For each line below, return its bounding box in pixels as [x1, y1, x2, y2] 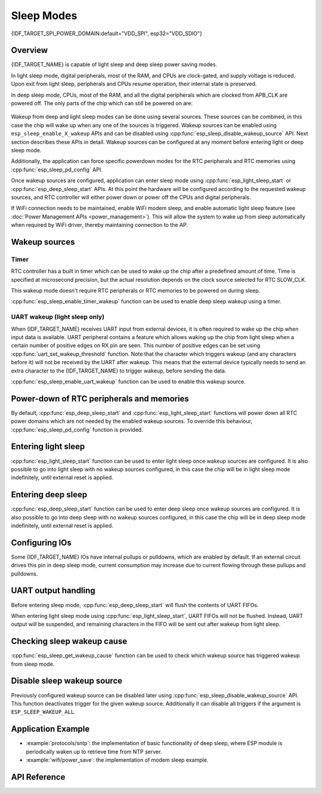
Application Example [11, 724, 90, 734]
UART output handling [11, 586, 95, 596]
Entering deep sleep [11, 490, 88, 500]
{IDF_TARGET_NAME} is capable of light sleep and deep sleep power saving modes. [11, 61, 218, 68]
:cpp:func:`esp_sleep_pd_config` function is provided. [11, 426, 143, 433]
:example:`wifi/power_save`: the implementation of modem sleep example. [26, 756, 209, 764]
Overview [11, 45, 48, 56]
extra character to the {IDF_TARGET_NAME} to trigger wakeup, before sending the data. [11, 367, 227, 374]
